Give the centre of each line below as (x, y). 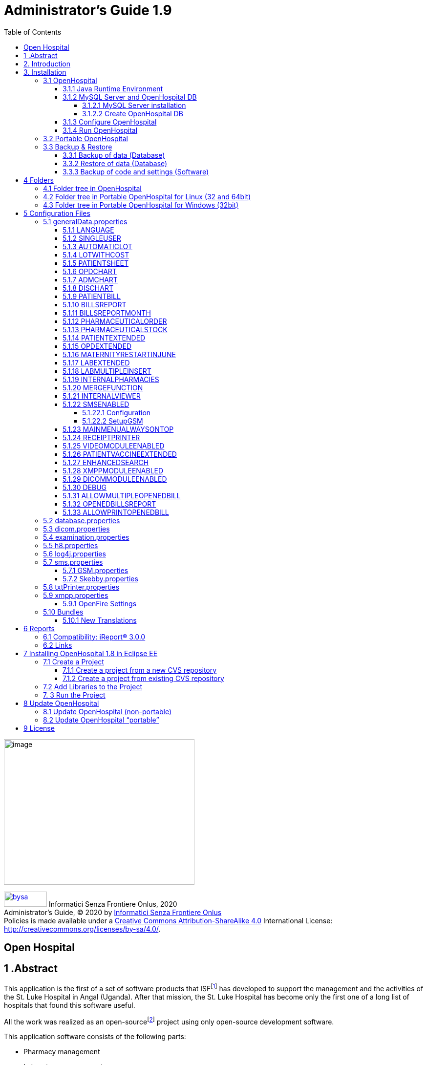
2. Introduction (47, 64)
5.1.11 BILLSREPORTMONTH (107, 313)
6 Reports (39, 628)
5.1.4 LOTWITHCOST (96, 255)
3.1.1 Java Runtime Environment (113, 88)
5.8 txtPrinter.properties (81, 587)
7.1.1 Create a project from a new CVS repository (140, 670)
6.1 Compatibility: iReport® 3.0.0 (94, 637)
